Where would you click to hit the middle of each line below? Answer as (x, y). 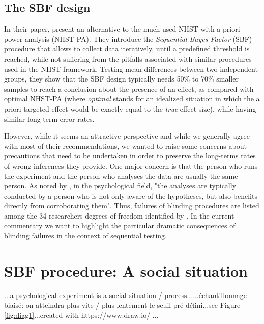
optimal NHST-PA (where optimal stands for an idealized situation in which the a (132, 99)
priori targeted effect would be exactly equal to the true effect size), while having (130, 108)
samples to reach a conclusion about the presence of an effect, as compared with (129, 88)
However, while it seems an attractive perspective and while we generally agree (127, 136)
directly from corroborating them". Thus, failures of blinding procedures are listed (132, 206)
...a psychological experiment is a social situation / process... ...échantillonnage (125, 295)
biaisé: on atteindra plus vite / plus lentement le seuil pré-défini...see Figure (122, 305)
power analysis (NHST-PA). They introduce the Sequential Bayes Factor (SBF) (128, 38)
